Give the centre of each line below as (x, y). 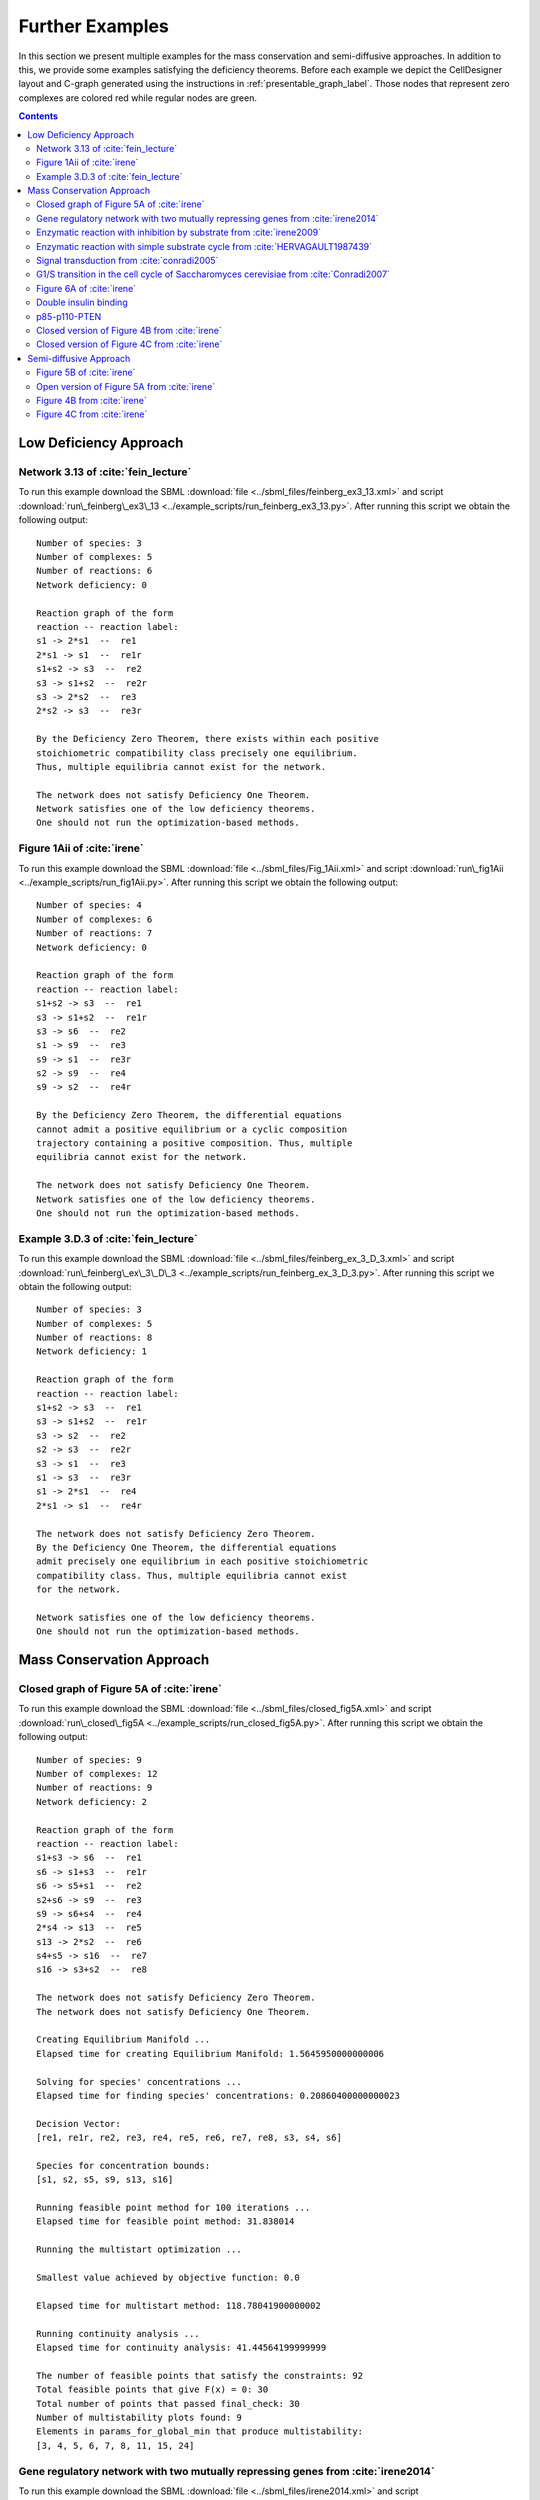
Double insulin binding (82, 302)
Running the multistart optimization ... (139, 2249)
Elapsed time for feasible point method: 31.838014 (165, 2221)
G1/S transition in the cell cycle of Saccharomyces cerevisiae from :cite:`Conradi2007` (213, 274)
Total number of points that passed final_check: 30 (168, 2403)
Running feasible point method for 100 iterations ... (173, 2208)
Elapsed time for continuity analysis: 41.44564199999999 (181, 2347)
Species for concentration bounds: (123, 2165)
